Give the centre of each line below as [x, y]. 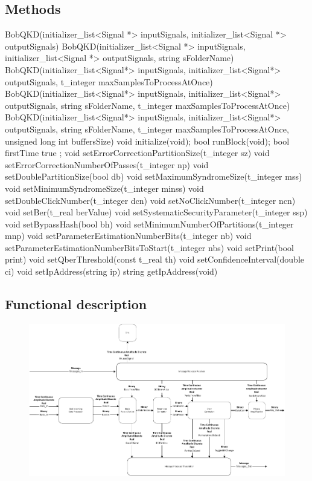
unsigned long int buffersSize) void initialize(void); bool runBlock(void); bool [147, 141]
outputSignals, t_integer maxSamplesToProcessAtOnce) [109, 81]
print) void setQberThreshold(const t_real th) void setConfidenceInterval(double [154, 259]
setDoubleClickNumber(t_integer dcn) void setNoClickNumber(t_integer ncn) [150, 200]
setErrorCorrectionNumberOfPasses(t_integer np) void [107, 164]
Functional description [76, 304]
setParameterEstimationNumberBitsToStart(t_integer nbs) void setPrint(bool [149, 247]
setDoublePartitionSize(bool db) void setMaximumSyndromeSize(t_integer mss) [154, 176]
